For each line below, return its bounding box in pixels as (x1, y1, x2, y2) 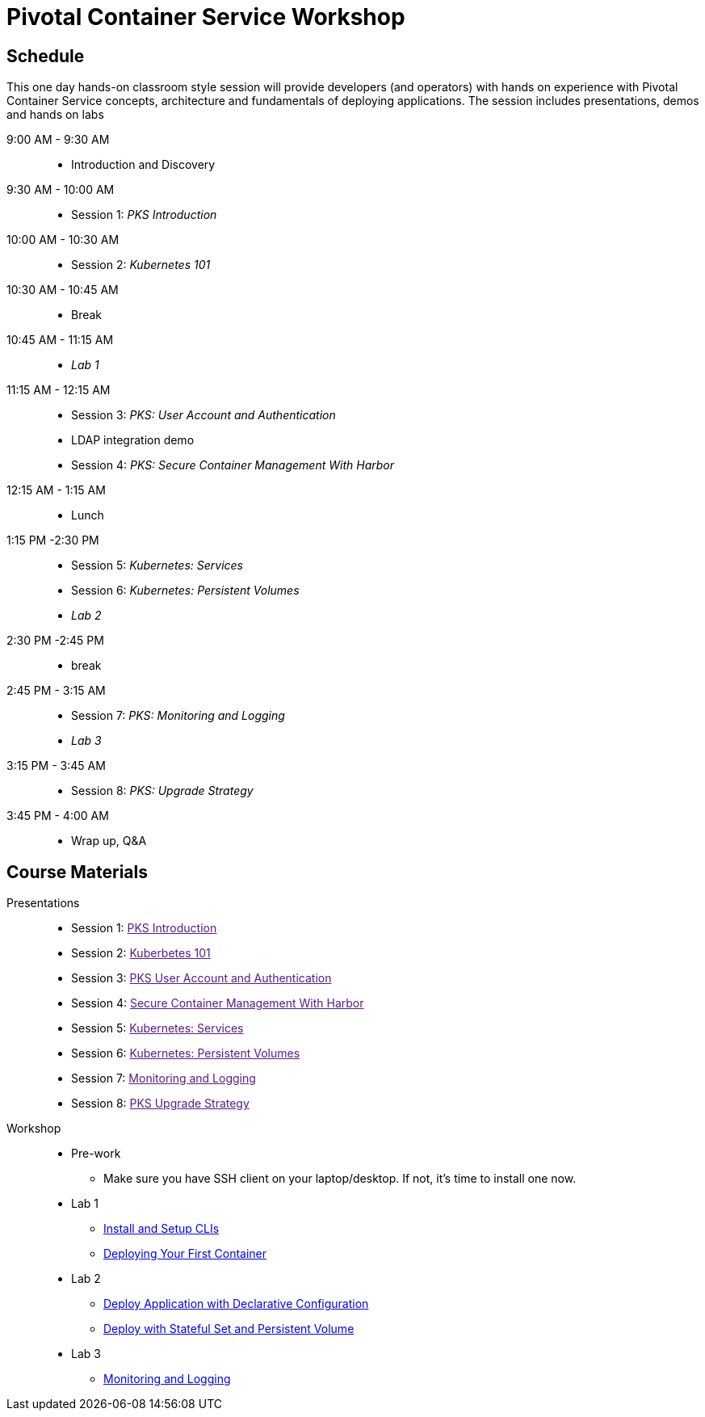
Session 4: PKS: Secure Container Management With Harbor (71, 458, 394, 473)
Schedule (6, 45, 85, 66)
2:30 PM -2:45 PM (6, 633, 104, 648)
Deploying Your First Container (103, 1247, 267, 1261)
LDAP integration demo (71, 433, 195, 448)
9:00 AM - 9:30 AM (6, 132, 110, 147)
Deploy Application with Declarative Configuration (103, 1297, 369, 1311)
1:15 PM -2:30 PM (6, 533, 99, 548)
